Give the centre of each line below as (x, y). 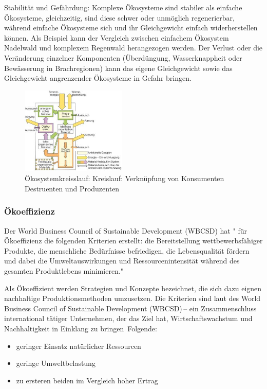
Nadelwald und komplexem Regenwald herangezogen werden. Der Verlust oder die (133, 48)
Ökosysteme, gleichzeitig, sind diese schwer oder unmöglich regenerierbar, (119, 17)
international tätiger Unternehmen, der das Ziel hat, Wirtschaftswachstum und (128, 318)
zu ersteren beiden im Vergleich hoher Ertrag (87, 380)
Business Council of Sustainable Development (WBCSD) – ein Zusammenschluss (130, 308)
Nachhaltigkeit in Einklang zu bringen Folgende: (81, 329)
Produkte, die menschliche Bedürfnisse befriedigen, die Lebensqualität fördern (127, 250)
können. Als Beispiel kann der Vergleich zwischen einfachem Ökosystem (117, 37)
